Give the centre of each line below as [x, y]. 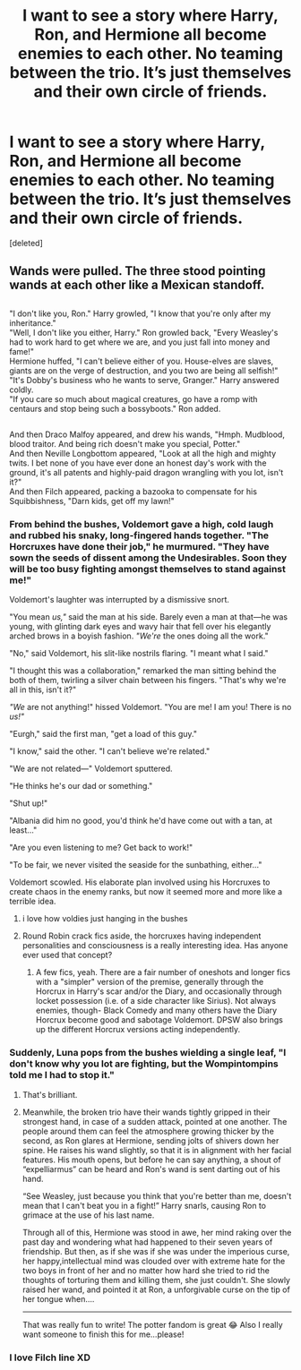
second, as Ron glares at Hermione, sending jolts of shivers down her [150, 1140]
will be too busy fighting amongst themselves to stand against [148, 569]
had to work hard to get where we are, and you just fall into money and [140, 342]
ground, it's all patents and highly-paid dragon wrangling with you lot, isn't [146, 473]
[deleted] [26, 243]
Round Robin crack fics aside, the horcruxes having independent [142, 936]
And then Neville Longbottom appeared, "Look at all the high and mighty [143, 454]
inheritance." [33, 322]
